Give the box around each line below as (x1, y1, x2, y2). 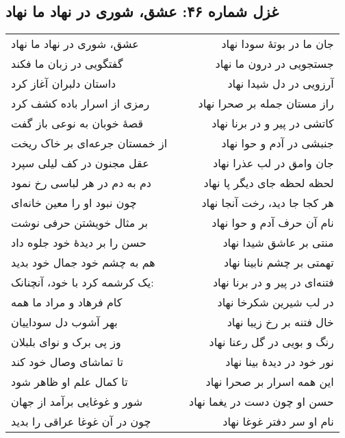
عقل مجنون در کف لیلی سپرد (11, 155, 149, 171)
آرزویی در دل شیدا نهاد (227, 75, 334, 92)
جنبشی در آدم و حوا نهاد (221, 135, 334, 151)
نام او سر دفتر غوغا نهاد (222, 413, 334, 430)
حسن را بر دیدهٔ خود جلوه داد (11, 234, 146, 251)
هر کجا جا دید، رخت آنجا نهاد (201, 195, 334, 211)
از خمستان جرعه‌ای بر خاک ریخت (11, 135, 168, 151)
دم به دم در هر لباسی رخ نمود (11, 175, 151, 191)
